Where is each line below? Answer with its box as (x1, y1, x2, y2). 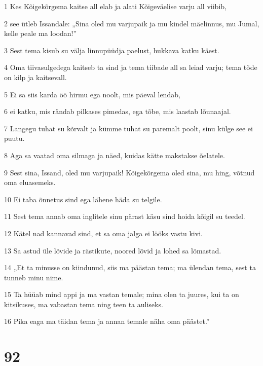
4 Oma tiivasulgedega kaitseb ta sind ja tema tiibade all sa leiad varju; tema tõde (4, 62, 257, 72)
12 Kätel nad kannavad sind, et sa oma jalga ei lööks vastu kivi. (4, 228, 203, 238)
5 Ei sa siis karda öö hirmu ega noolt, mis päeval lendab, (4, 89, 180, 99)
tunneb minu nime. (4, 272, 63, 282)
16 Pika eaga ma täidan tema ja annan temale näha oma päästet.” (4, 316, 210, 326)
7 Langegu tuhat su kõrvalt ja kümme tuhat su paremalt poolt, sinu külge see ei (4, 123, 253, 133)
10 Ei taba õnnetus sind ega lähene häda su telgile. (4, 194, 162, 204)
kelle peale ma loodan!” (4, 28, 77, 39)
